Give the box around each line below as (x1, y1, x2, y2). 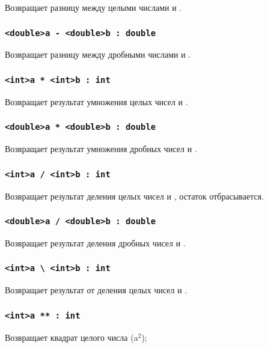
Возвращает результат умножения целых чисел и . (5, 95, 188, 108)
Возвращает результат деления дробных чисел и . (5, 236, 186, 249)
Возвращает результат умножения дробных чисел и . (5, 142, 197, 155)
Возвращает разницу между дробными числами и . (5, 48, 191, 61)
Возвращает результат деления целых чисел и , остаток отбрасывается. (5, 189, 264, 202)
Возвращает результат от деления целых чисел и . (5, 284, 187, 296)
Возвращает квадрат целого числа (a (5, 331, 138, 343)
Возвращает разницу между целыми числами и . (5, 1, 182, 13)
